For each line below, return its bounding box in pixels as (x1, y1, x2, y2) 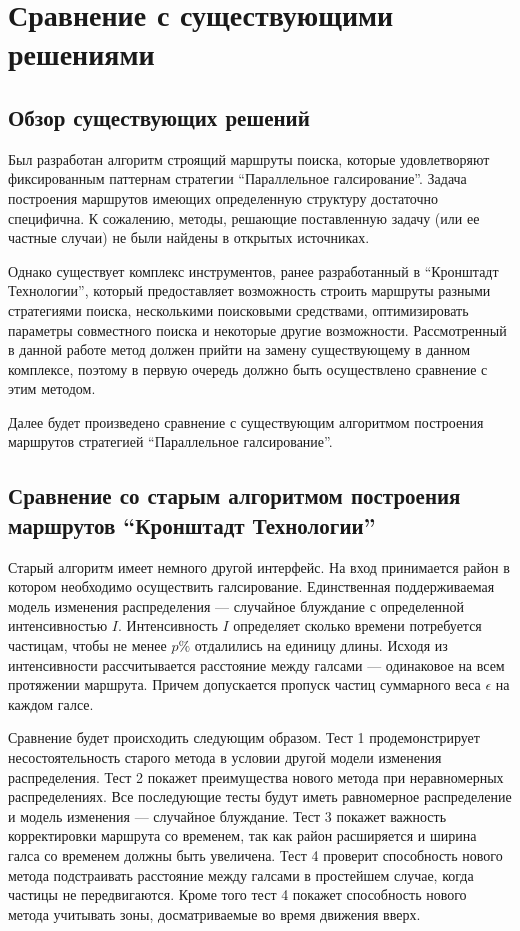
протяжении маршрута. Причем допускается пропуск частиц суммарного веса (8, 674, 481, 695)
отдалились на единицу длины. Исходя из (194, 635, 448, 656)
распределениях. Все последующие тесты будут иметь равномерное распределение (8, 786, 512, 807)
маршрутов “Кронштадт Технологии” (8, 509, 376, 540)
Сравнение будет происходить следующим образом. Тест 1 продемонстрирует (8, 727, 480, 748)
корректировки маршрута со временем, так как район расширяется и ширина (8, 825, 477, 846)
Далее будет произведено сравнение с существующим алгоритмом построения (8, 411, 484, 432)
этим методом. (8, 378, 96, 399)
